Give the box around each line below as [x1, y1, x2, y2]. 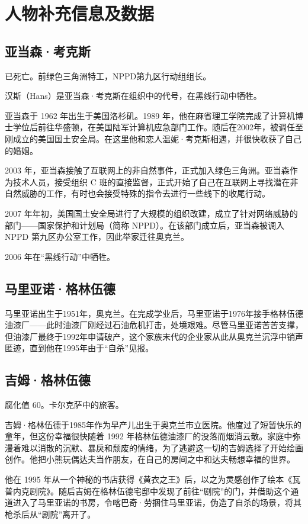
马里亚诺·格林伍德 [5, 279, 115, 297]
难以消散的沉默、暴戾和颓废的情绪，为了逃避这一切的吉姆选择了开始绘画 [21, 441, 303, 454]
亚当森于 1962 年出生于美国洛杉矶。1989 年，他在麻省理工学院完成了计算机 [5, 109, 295, 121]
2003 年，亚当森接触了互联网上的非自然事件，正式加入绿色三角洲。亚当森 [5, 164, 290, 176]
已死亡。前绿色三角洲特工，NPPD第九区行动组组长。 [5, 69, 211, 82]
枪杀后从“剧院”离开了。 [5, 507, 96, 520]
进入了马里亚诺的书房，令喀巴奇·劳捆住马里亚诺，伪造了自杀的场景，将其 [12, 496, 301, 509]
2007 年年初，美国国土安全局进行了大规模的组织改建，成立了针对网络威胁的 [5, 207, 298, 219]
